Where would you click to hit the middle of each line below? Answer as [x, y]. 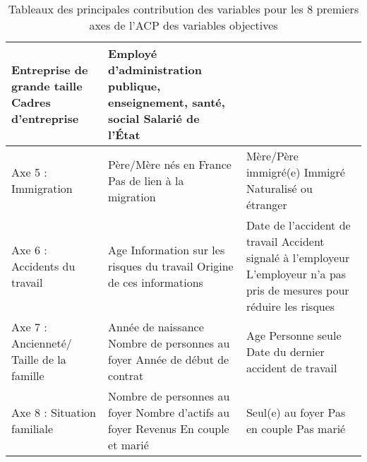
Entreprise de [50, 70]
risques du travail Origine [171, 266]
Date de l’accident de [298, 225]
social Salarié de [154, 118]
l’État [124, 135]
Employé [133, 53]
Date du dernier [285, 351]
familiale [32, 428]
